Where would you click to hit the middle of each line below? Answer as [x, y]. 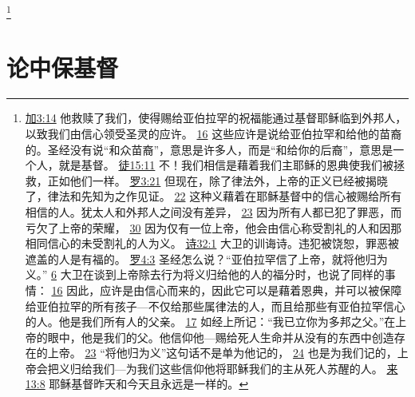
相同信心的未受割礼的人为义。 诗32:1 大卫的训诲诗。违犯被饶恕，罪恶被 [212, 243]
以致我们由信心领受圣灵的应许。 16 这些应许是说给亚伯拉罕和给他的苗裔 [213, 133]
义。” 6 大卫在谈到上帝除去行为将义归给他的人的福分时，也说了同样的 [205, 274]
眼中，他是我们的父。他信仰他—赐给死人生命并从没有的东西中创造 [221, 337]
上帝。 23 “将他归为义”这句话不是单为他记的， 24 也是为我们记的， [222, 353]
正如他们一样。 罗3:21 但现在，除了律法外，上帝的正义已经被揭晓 [218, 180]
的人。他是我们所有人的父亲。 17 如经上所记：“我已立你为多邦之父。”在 [210, 322]
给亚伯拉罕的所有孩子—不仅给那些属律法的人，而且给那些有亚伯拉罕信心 [215, 306]
